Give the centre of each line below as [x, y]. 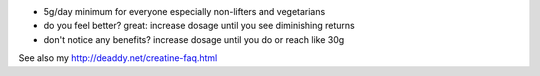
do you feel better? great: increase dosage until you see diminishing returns [199, 26]
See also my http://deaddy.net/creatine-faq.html [118, 58]
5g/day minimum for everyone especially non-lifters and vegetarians [184, 11]
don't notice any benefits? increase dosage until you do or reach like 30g [194, 39]
